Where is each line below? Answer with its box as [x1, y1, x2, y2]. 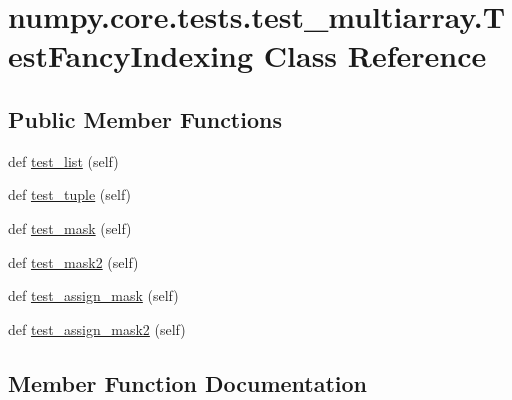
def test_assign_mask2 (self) [8, 318, 186, 339]
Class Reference [263, 35, 487, 76]
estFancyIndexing [8, 35, 254, 76]
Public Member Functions [8, 103, 282, 134]
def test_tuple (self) [8, 184, 132, 205]
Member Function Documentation [8, 367, 368, 398]
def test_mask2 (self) [8, 251, 139, 272]
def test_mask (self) [8, 217, 132, 238]
